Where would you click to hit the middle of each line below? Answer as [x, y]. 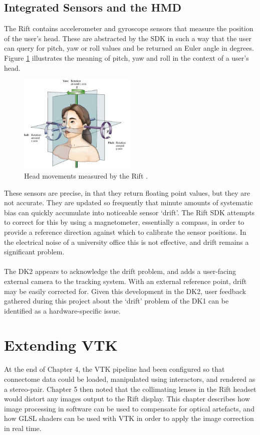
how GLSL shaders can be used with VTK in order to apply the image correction [129, 418]
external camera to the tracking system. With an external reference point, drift [125, 281]
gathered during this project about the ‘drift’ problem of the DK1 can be [116, 301]
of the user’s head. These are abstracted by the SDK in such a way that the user [128, 38]
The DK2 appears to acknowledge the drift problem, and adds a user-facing [120, 271]
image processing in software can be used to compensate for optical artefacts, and [129, 408]
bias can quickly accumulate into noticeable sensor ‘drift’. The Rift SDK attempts [129, 212]
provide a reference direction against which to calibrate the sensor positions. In [125, 232]
